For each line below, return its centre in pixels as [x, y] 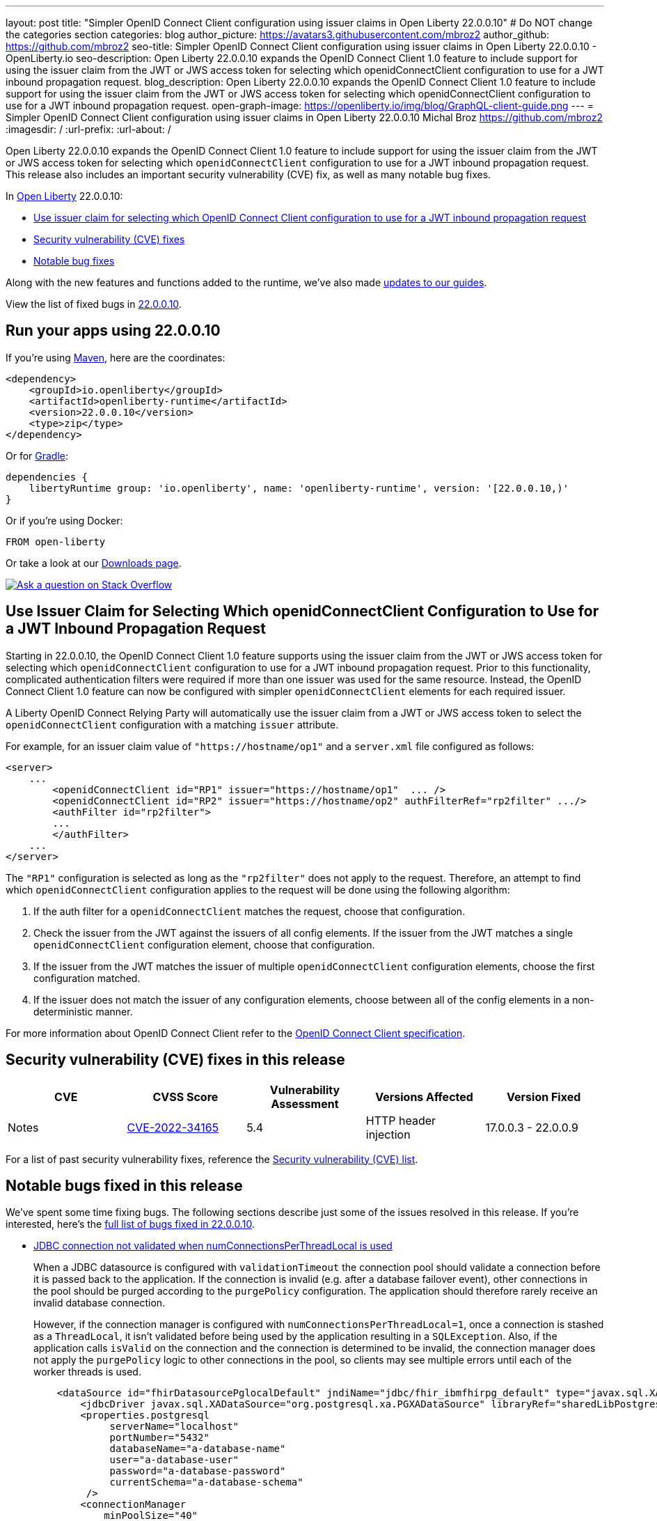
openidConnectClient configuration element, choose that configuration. [204, 944]
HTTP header [401, 1120]
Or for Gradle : [37, 455]
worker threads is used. [87, 1372]
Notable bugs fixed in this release [124, 1185]
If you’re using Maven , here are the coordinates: [116, 357]
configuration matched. [87, 978]
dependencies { [47, 477]
